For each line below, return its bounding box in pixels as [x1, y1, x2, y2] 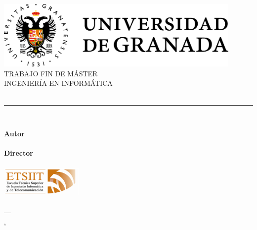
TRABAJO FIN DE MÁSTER [4, 68, 98, 78]
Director [4, 148, 33, 158]
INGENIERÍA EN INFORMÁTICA [4, 78, 113, 88]
